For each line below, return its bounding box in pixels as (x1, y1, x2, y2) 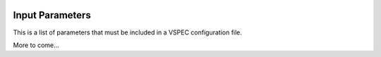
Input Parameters (13, 9, 91, 21)
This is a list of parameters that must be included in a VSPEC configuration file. (13, 28, 243, 37)
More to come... (13, 41, 59, 49)
